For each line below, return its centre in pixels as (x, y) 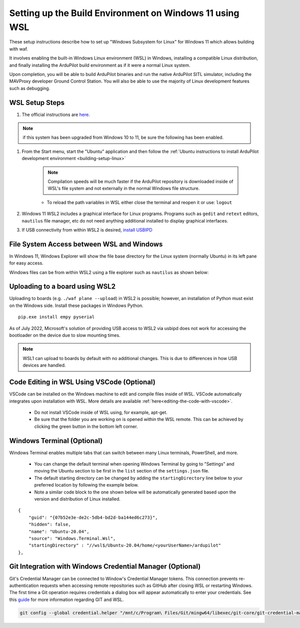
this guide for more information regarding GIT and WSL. (66, 599)
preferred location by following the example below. (86, 485)
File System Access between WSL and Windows (86, 244)
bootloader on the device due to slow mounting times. (65, 335)
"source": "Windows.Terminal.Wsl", (72, 538)
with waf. (19, 49)
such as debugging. (30, 88)
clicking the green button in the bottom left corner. (86, 426)
